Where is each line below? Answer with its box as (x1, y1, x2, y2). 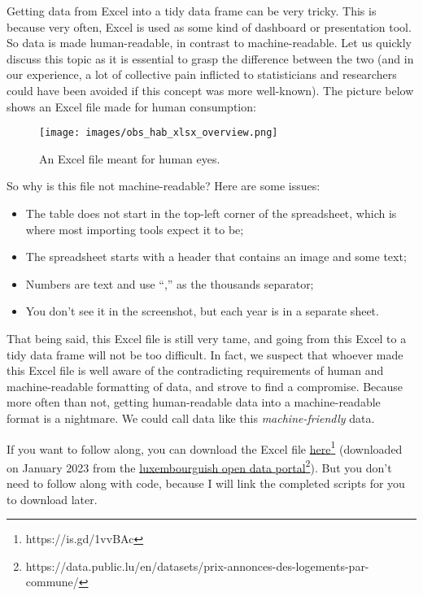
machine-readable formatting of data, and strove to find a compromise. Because (7, 377, 403, 394)
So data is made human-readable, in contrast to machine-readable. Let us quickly (7, 34, 412, 51)
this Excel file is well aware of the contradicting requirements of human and (7, 362, 384, 379)
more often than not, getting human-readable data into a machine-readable (7, 394, 381, 411)
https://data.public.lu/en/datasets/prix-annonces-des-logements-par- (25, 557, 369, 574)
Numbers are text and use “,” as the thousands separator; (25, 275, 314, 292)
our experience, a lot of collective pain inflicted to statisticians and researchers (7, 66, 397, 83)
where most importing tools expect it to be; (25, 220, 244, 237)
